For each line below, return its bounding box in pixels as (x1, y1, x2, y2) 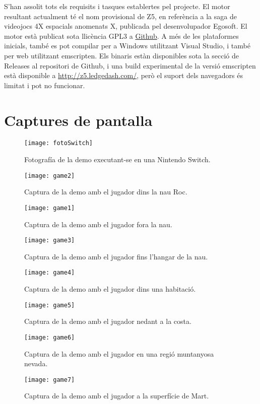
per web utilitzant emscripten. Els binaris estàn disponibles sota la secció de (4, 50, 239, 60)
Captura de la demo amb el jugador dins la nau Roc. (24, 186, 187, 197)
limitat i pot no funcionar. (4, 80, 85, 90)
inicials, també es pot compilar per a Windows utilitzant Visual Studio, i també (4, 40, 250, 51)
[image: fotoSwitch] (24, 140, 93, 147)
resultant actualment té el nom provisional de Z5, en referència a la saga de (4, 11, 237, 21)
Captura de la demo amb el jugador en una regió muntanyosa (24, 348, 214, 359)
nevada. (24, 358, 48, 369)
